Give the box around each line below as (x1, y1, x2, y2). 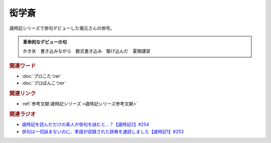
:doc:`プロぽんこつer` (22, 80, 66, 86)
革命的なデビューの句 (23, 39, 67, 45)
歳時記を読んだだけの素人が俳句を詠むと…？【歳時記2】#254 (22, 121, 150, 127)
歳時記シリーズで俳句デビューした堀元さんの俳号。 (9, 25, 115, 31)
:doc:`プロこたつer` (22, 73, 62, 79)
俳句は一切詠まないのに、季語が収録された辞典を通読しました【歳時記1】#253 (22, 128, 184, 134)
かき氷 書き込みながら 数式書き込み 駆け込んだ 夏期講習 (23, 48, 151, 54)
